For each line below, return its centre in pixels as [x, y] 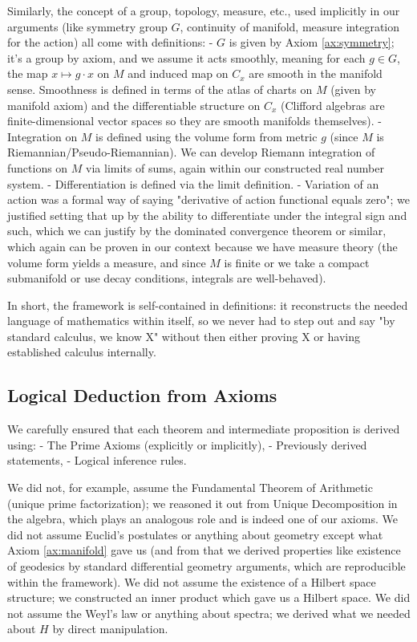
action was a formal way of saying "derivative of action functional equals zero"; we [208, 199]
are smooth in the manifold [316, 73]
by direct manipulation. [110, 629]
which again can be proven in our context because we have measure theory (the [202, 246]
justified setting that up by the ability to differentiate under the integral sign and [207, 215]
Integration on [43, 136]
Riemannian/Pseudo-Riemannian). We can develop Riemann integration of [191, 152]
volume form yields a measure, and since [107, 262]
